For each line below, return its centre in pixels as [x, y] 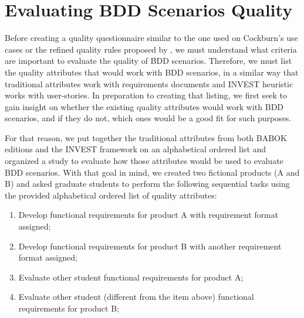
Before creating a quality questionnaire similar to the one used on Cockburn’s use [151, 38]
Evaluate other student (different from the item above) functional [136, 297]
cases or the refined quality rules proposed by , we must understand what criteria [151, 49]
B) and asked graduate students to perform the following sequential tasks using [147, 184]
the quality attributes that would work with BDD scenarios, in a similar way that [152, 72]
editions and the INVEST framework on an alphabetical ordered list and [136, 149]
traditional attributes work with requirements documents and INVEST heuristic [149, 83]
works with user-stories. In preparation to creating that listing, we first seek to [146, 95]
